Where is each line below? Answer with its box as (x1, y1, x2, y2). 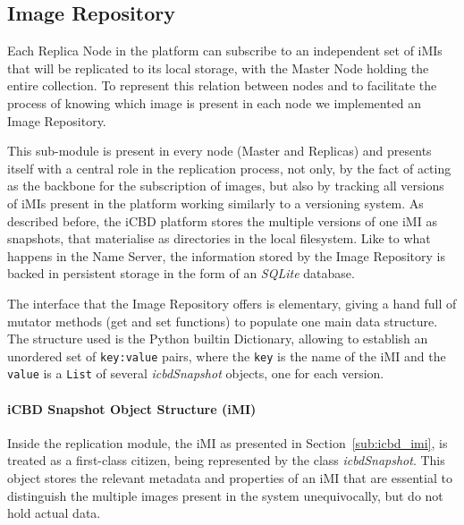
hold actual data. (7, 504, 101, 522)
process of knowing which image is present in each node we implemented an (7, 93, 422, 112)
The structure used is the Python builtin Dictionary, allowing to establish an (7, 329, 428, 348)
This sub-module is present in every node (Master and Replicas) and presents (7, 141, 432, 160)
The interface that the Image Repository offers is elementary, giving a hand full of (7, 293, 457, 312)
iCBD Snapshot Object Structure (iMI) (7, 399, 257, 418)
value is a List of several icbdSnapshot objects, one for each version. (7, 364, 384, 383)
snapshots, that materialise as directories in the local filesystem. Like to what (7, 229, 431, 248)
